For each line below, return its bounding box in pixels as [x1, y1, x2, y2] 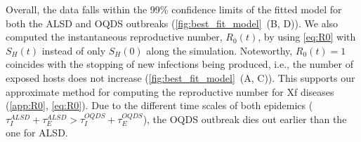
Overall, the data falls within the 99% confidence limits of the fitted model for [6, 2, 342, 16]
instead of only [41, 43, 106, 57]
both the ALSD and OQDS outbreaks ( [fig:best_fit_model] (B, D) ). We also [6, 15, 339, 30]
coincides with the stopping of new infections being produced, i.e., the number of [6, 57, 354, 71]
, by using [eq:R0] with [258, 29, 356, 44]
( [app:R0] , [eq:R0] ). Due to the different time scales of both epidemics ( [6, 98, 313, 113]
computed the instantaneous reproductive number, [6, 29, 223, 44]
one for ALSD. [6, 125, 68, 140]
